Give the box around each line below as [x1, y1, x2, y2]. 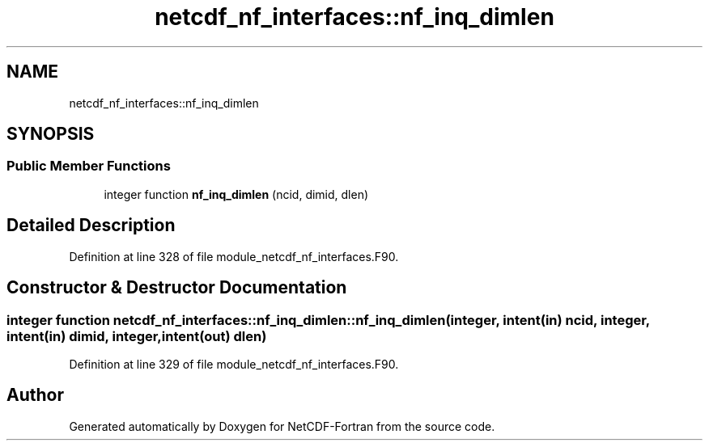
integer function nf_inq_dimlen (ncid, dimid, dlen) [104, 187, 369, 201]
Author [6, 385, 64, 406]
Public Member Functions [6, 158, 171, 175]
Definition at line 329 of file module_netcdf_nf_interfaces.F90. [69, 356, 399, 371]
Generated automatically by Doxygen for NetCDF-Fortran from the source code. [69, 419, 495, 433]
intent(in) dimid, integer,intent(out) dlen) [6, 327, 267, 344]
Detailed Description [6, 215, 176, 236]
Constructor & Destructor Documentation [6, 277, 347, 298]
